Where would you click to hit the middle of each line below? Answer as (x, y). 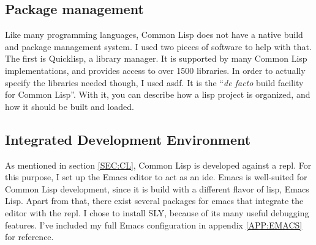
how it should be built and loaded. (70, 106)
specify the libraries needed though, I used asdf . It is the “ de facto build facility (154, 82)
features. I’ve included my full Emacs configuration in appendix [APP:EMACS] (154, 225)
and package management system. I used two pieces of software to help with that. (158, 46)
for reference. (29, 237)
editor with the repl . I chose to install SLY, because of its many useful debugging (157, 212)
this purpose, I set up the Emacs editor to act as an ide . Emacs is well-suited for (156, 177)
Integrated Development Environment (128, 139)
